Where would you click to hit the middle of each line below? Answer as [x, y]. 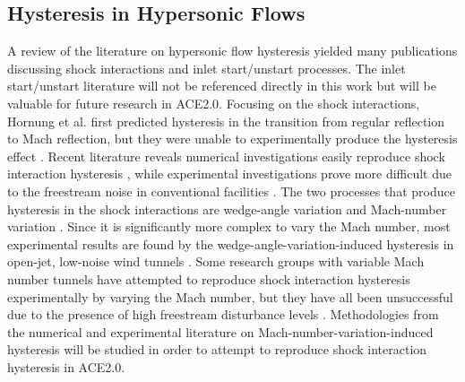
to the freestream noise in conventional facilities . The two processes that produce [231, 191]
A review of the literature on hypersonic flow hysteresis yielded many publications [232, 51]
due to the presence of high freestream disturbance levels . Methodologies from [223, 314]
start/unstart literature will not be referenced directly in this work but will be [222, 86]
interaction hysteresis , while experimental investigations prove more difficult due [230, 174]
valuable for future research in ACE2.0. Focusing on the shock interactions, [214, 103]
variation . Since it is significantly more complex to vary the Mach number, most [229, 226]
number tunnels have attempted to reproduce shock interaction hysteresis [209, 278]
